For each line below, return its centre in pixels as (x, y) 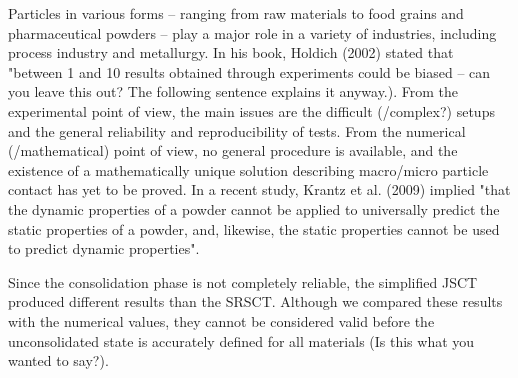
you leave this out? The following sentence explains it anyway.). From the (233, 91)
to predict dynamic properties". (104, 248)
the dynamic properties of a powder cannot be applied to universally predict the (254, 208)
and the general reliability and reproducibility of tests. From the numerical (237, 130)
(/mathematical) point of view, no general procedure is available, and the (233, 150)
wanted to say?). (58, 360)
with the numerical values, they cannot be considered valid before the (221, 320)
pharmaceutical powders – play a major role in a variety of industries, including (252, 32)
